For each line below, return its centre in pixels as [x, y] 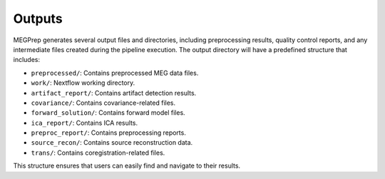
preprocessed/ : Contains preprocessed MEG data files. [115, 73]
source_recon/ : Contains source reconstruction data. [112, 143]
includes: [27, 60]
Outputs [38, 19]
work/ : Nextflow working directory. [83, 83]
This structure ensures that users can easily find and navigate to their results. [127, 166]
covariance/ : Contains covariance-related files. [103, 103]
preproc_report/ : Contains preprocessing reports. [109, 133]
